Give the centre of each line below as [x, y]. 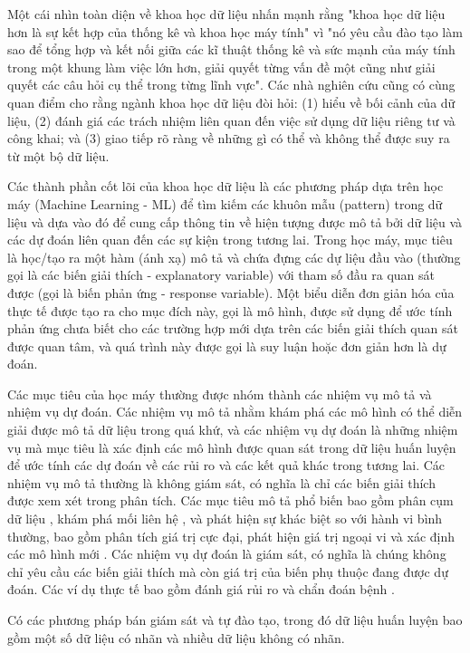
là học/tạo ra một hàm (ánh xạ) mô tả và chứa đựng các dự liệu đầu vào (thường [234, 257]
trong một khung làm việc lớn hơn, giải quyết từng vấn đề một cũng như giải [221, 67]
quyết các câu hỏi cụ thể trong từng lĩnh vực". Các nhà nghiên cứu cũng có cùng [231, 85]
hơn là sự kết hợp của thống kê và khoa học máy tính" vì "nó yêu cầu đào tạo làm [235, 31]
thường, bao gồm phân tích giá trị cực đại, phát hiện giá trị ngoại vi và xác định [231, 536]
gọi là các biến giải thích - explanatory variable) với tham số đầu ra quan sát [221, 275]
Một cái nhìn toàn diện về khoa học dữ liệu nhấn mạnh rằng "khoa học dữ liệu [226, 14]
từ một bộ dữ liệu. [58, 155]
